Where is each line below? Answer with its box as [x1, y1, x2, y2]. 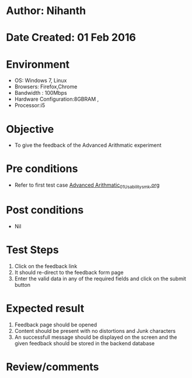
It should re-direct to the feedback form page [14, 269, 124, 276]
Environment [6, 57, 70, 71]
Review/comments [6, 360, 99, 373]
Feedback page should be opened [14, 321, 97, 328]
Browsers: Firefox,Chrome [14, 83, 78, 90]
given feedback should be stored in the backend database [14, 339, 155, 346]
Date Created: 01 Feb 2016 [6, 31, 136, 44]
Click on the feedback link [14, 262, 78, 270]
